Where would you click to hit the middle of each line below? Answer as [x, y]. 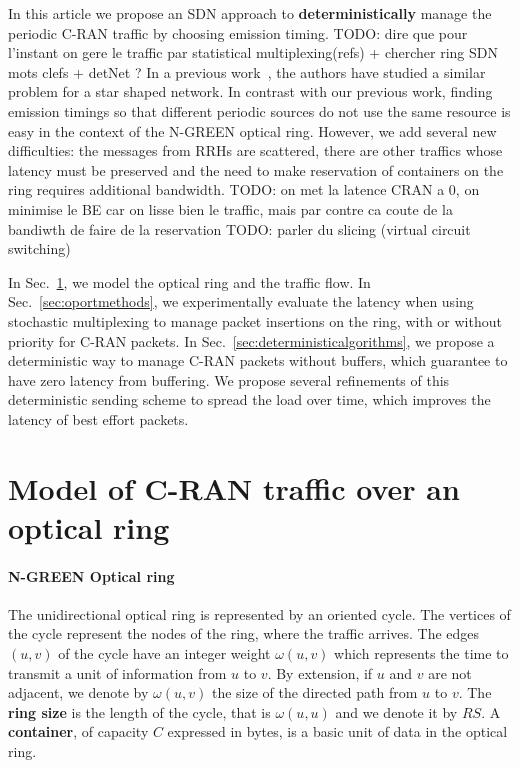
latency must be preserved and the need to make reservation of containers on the [256, 169]
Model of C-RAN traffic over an [234, 487]
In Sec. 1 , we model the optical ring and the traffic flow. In [189, 281]
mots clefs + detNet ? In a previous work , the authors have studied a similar [247, 71]
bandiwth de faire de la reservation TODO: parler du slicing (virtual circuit [239, 228]
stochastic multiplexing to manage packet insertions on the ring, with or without [255, 320]
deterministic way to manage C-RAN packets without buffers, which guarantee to [258, 360]
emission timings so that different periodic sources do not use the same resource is [259, 110]
